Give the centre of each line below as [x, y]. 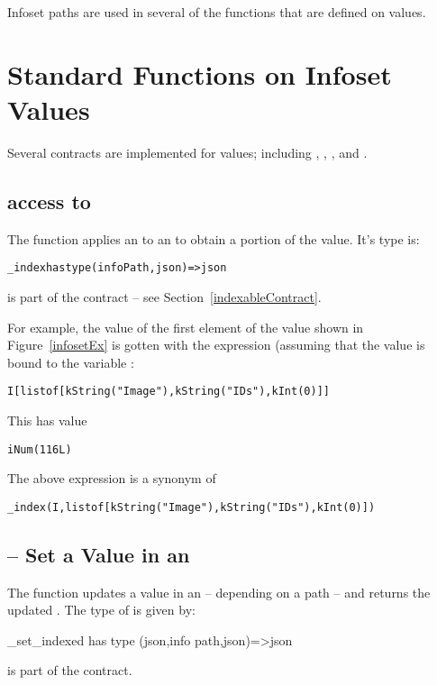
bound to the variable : [71, 362]
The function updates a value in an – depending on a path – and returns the [219, 592]
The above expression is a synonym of [112, 478]
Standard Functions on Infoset [200, 73]
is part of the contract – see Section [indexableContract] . [164, 296]
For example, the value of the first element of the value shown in [186, 327]
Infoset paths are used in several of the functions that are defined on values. [217, 12]
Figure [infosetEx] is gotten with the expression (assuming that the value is [216, 345]
